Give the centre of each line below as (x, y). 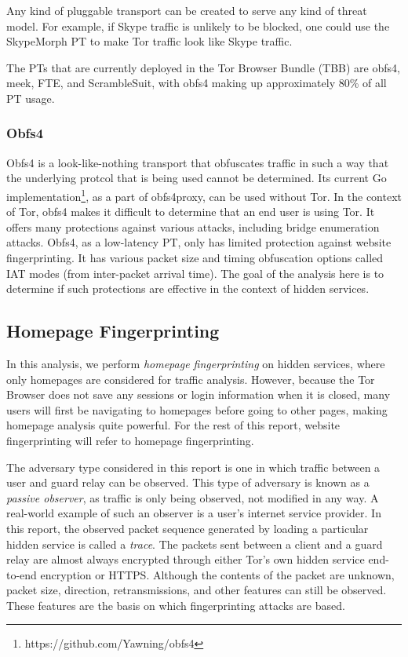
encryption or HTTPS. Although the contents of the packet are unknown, (217, 574)
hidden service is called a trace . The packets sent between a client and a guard (195, 544)
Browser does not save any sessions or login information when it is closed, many (199, 394)
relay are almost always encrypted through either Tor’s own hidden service (186, 559)
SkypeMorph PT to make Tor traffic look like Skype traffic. (149, 41)
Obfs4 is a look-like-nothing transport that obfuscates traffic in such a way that (198, 162)
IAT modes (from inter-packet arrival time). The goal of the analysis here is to (195, 273)
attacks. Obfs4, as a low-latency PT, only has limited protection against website (199, 242)
